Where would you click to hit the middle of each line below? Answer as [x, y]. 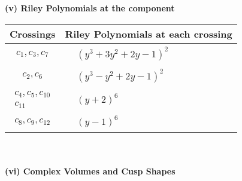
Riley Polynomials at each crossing [149, 33]
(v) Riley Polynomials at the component [90, 8]
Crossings [33, 33]
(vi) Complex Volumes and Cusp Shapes [90, 171]
